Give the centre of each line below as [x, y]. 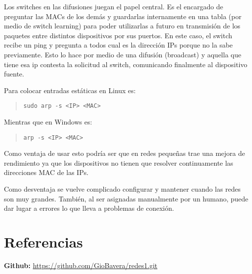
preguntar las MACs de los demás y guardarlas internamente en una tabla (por [123, 16]
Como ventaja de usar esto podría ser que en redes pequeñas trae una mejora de [125, 153]
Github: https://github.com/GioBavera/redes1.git [81, 265]
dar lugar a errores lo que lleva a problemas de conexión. [89, 208]
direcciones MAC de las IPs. [46, 172]
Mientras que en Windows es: [48, 122]
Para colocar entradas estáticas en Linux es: [70, 90]
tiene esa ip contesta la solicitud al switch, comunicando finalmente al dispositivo [126, 64]
